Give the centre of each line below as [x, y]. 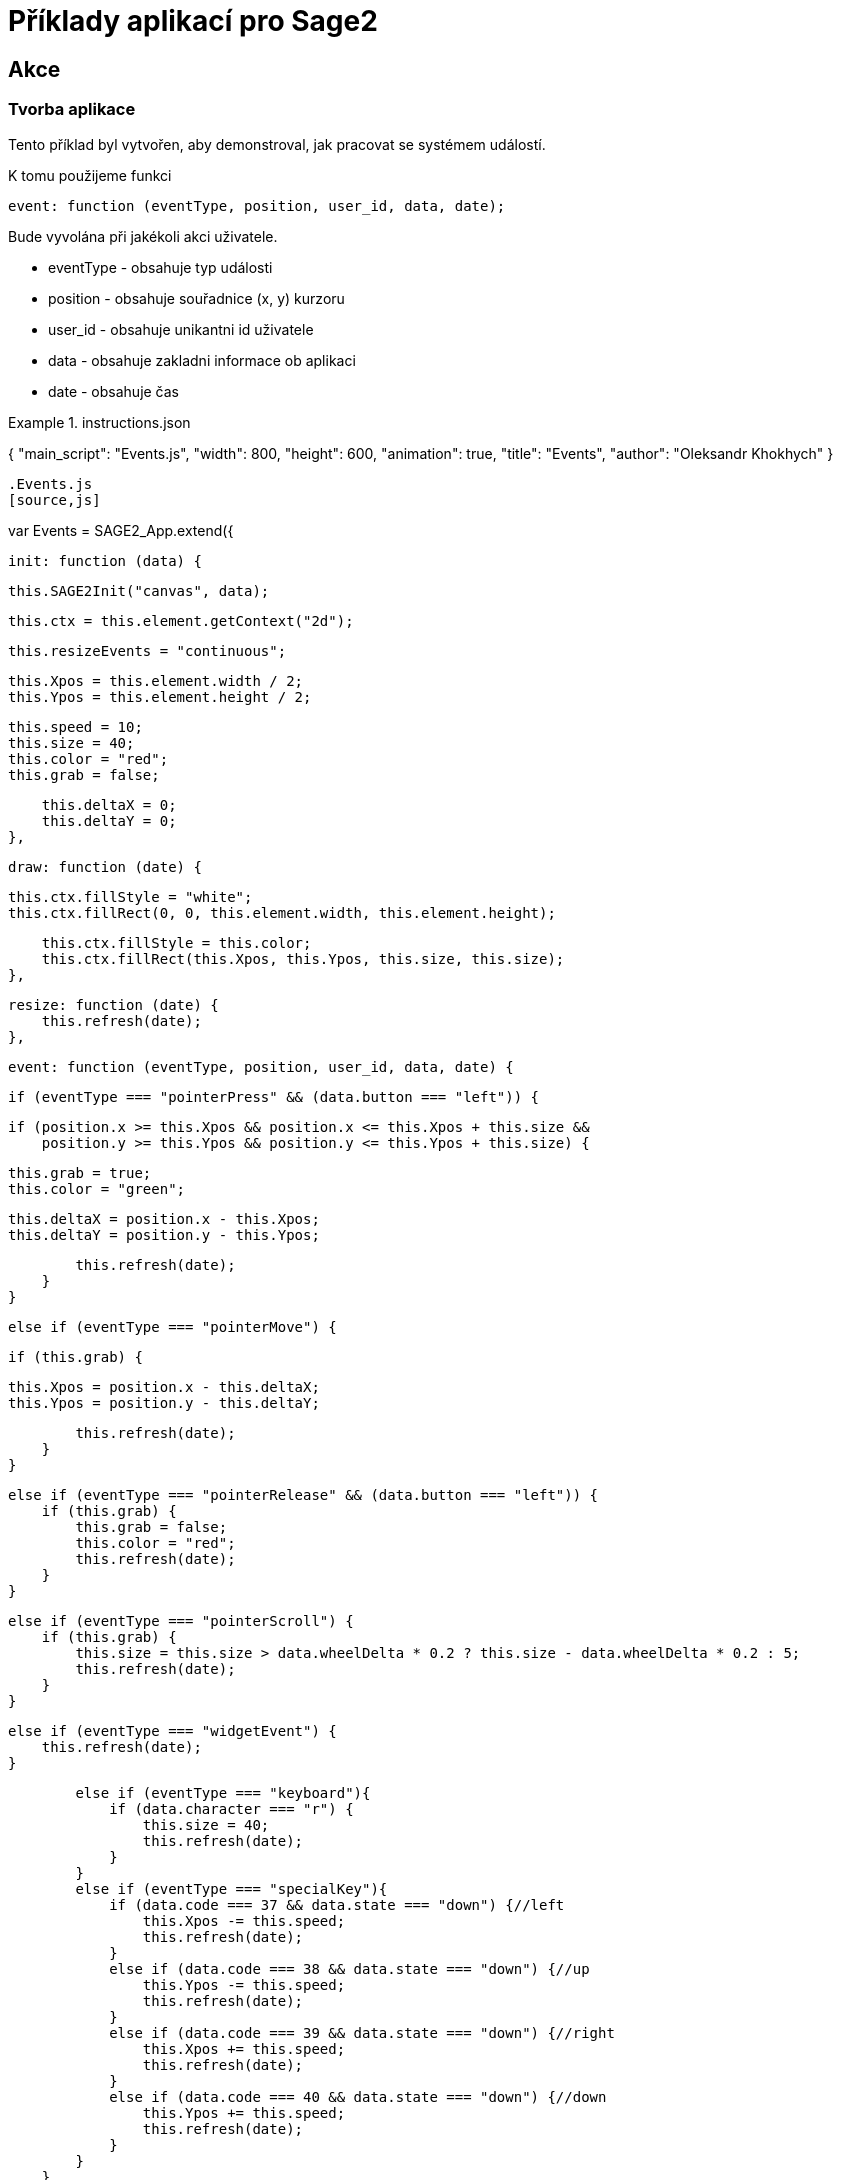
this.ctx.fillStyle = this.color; [176, 942]
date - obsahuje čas [114, 391]
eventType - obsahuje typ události [160, 267]
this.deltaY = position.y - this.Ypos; [164, 1234]
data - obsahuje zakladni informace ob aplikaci [202, 360]
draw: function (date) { [105, 866]
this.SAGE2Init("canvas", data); [139, 590]
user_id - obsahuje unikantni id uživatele [181, 329]
